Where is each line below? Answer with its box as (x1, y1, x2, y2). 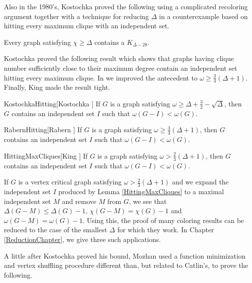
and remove (62, 196, 96, 206)
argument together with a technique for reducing (4, 11, 149, 21)
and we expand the (172, 177, 229, 187)
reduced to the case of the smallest (4, 224, 108, 235)
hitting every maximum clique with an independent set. (4, 20, 170, 31)
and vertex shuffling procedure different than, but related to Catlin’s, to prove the (4, 260, 249, 270)
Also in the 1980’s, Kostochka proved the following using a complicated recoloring (4, 1, 248, 11)
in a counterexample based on (159, 11, 248, 21)
